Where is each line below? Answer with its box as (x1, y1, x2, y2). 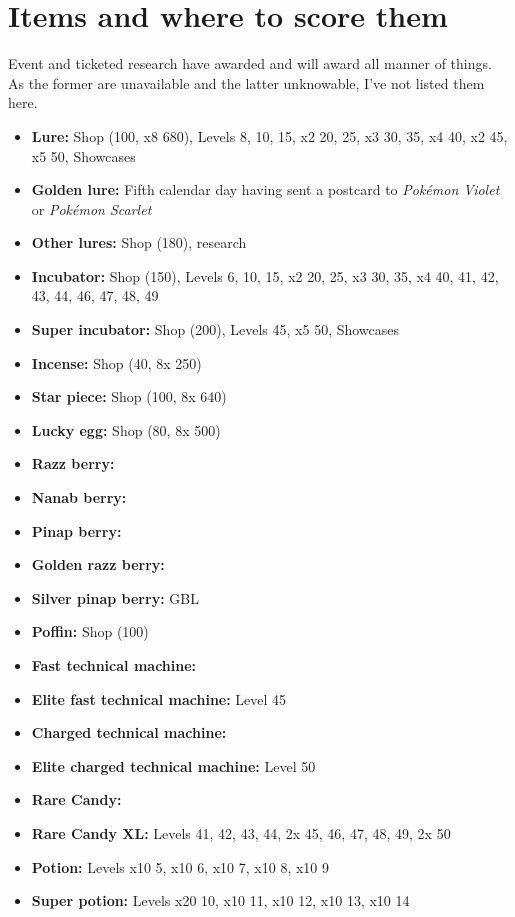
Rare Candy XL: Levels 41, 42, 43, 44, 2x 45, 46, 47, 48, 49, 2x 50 (31, 822, 451, 843)
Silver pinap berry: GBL (31, 587, 199, 608)
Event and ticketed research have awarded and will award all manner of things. (8, 53, 492, 74)
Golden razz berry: (31, 554, 165, 575)
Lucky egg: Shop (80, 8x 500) (31, 419, 221, 440)
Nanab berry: (31, 487, 127, 508)
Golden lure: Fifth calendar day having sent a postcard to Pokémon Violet (31, 179, 500, 200)
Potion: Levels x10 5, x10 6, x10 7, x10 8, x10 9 (31, 856, 329, 877)
